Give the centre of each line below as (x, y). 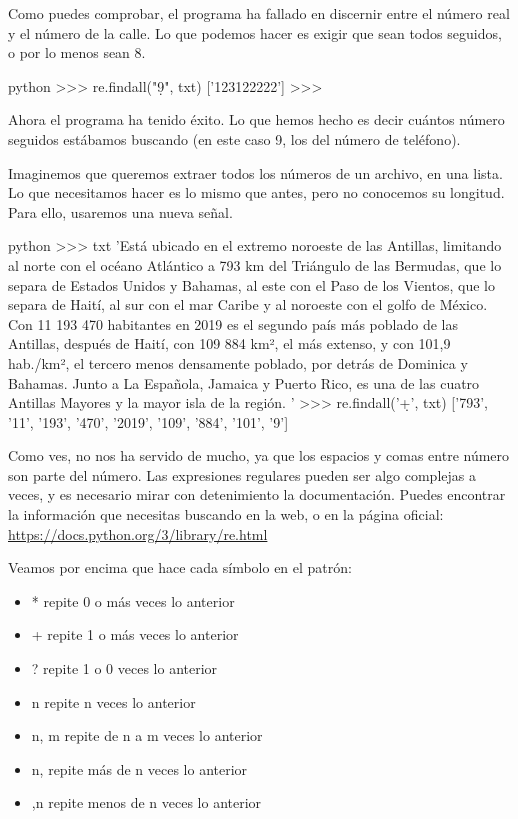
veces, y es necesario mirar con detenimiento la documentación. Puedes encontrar (257, 494)
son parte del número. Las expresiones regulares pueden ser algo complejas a (242, 474)
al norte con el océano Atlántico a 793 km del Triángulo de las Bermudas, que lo (255, 264)
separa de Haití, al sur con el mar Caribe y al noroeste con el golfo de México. (248, 304)
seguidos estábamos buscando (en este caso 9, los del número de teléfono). (234, 138)
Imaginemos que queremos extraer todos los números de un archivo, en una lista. (255, 172)
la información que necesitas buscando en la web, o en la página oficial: (226, 514)
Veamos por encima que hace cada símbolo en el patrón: (180, 567)
